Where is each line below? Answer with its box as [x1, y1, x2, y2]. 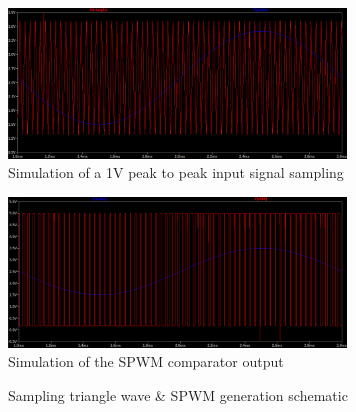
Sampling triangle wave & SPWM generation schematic [8, 384, 348, 405]
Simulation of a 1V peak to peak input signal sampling [8, 162, 344, 183]
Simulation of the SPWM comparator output [8, 351, 284, 372]
